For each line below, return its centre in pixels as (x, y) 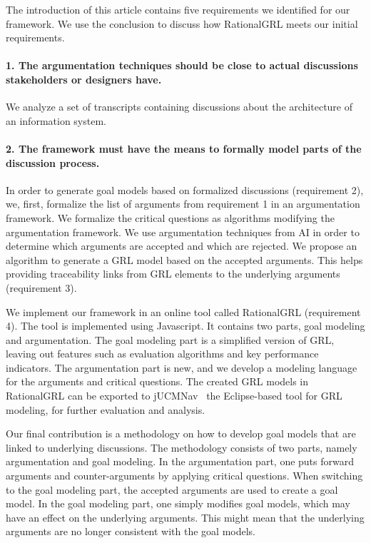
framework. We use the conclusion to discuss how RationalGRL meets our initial (182, 23)
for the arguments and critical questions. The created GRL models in (157, 381)
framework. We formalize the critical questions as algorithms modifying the (170, 217)
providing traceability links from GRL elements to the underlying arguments (173, 274)
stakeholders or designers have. (84, 79)
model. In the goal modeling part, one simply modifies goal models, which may (178, 503)
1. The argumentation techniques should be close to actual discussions (182, 65)
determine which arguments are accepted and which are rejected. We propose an (182, 246)
